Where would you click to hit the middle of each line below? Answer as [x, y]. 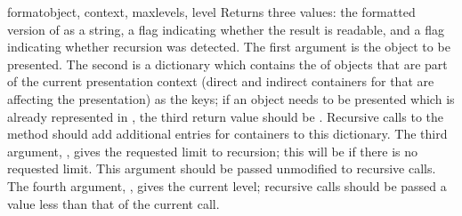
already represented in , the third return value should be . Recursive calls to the [225, 116]
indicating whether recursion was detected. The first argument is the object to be [229, 47]
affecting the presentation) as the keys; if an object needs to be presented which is [231, 98]
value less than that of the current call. [113, 203]
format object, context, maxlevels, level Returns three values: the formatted [211, 12]
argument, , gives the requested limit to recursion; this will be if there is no [213, 151]
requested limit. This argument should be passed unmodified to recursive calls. [222, 168]
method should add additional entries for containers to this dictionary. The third [227, 134]
